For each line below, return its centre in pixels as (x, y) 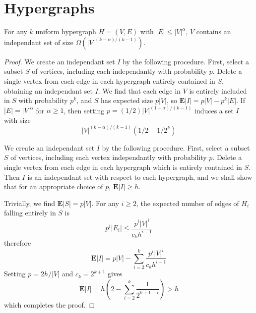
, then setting (84, 110)
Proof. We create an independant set (60, 61)
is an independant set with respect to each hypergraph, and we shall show (140, 177)
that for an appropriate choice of (54, 186)
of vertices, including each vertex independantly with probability (109, 157)
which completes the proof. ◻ (50, 304)
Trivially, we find (30, 203)
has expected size (127, 100)
